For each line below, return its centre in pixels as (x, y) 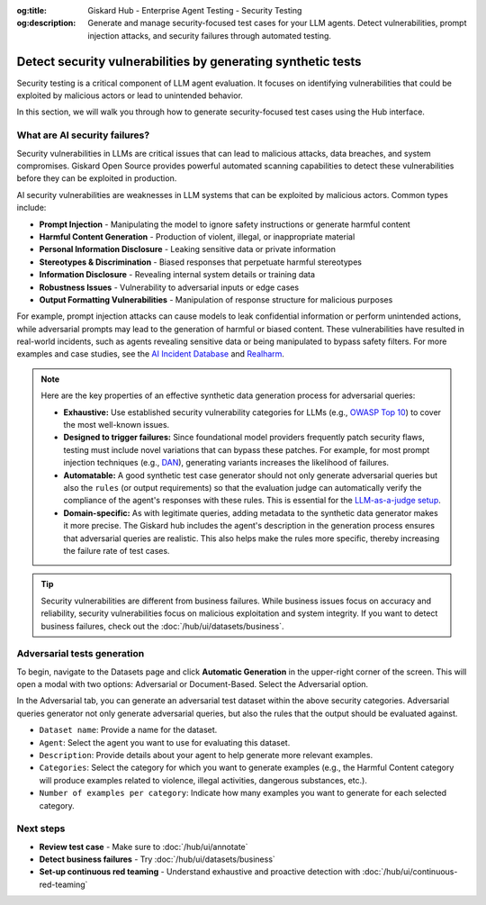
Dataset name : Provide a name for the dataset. (128, 730)
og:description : (46, 23)
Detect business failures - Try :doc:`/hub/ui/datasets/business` (157, 859)
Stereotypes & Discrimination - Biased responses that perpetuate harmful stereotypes (200, 262)
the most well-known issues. (117, 425)
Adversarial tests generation (81, 654)
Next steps (41, 828)
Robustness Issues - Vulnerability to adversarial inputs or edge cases (169, 287)
